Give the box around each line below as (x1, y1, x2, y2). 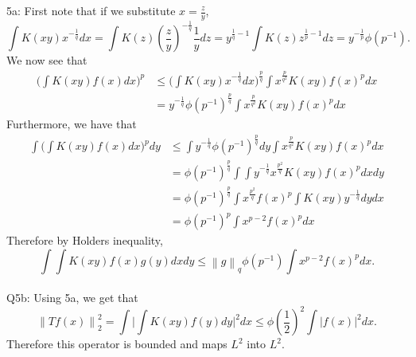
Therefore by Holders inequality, (6, 232, 163, 249)
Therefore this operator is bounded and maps (6, 335, 227, 352)
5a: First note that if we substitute (6, 2, 176, 18)
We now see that (6, 52, 87, 69)
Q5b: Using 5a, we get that (6, 289, 138, 306)
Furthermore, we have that (6, 116, 137, 132)
